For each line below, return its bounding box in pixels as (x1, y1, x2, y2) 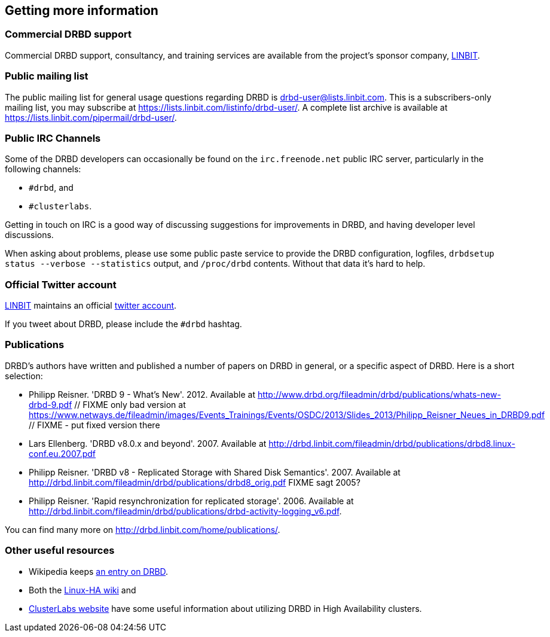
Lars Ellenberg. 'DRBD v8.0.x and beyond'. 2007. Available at (29, 438, 267, 449)
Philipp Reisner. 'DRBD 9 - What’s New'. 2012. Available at (29, 389, 255, 400)
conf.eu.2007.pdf (29, 448, 96, 459)
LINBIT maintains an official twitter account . (5, 300, 177, 311)
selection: (5, 370, 43, 381)
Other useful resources (5, 544, 115, 557)
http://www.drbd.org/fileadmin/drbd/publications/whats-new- (257, 389, 501, 400)
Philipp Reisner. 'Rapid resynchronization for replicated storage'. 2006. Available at (29, 495, 354, 506)
